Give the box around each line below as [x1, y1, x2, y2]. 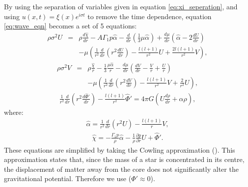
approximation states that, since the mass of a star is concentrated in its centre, [4, 154, 245, 164]
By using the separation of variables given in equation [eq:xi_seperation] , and [4, 1, 238, 11]
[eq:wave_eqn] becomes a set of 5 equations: [4, 21, 137, 31]
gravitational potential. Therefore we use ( [4, 173, 132, 184]
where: [4, 107, 24, 117]
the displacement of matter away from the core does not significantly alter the [4, 163, 239, 174]
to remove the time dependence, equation [87, 11, 212, 21]
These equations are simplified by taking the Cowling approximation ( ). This [4, 144, 235, 155]
